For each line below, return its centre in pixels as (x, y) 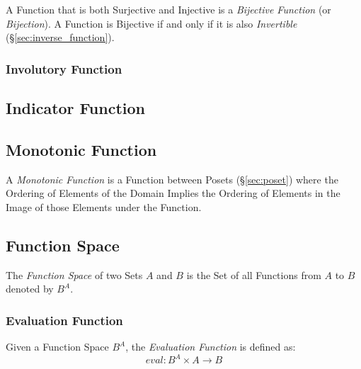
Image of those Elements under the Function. (104, 206)
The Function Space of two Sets (74, 274)
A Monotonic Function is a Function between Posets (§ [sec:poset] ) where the (172, 179)
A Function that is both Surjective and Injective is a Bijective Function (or (168, 9)
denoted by (30, 289)
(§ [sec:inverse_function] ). (60, 37)
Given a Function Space (57, 346)
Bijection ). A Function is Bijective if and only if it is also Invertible (151, 23)
